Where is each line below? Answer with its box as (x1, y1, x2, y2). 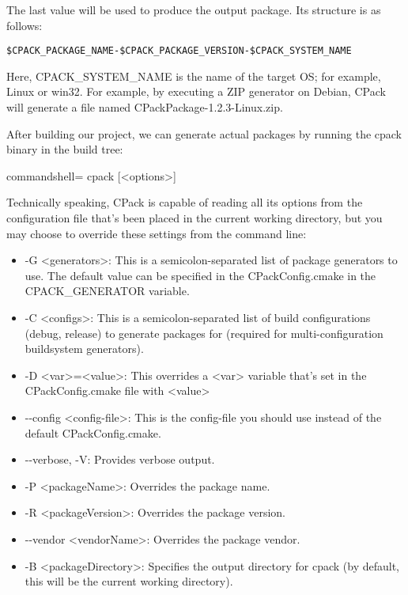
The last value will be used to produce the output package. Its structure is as (6, 2, 381, 17)
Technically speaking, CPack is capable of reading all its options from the (6, 194, 363, 210)
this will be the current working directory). (25, 573, 233, 589)
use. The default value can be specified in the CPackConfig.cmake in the (25, 267, 376, 283)
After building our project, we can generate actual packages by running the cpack (6, 125, 402, 142)
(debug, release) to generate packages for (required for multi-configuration (25, 324, 383, 341)
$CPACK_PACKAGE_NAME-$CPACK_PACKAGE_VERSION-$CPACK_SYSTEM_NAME (6, 45, 352, 57)
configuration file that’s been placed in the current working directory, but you (6, 210, 383, 225)
